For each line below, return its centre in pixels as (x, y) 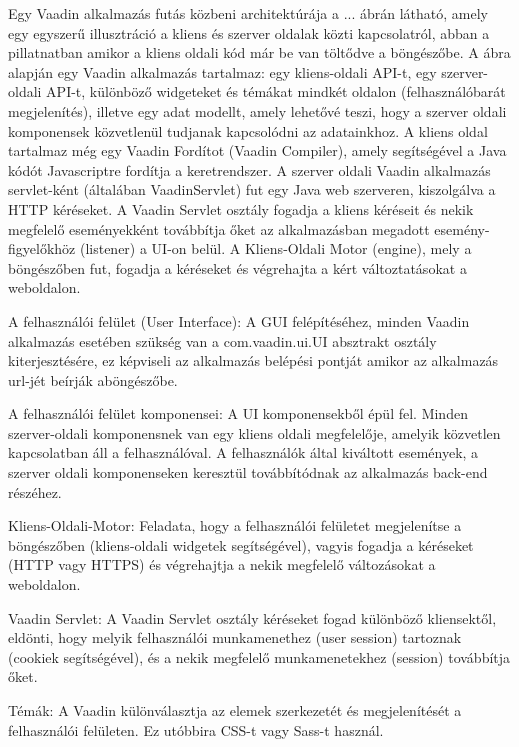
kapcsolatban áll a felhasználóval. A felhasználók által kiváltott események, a (243, 452)
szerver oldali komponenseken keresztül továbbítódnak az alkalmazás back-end (248, 472)
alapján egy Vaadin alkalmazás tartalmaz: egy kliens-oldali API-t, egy (222, 71)
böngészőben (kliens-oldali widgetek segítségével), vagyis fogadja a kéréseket (241, 544)
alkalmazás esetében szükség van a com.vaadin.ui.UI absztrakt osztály (222, 340)
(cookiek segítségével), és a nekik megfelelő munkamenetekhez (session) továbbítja (259, 656)
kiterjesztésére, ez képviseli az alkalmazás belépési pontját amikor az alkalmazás (253, 360)
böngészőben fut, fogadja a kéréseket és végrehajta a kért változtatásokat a (237, 267)
